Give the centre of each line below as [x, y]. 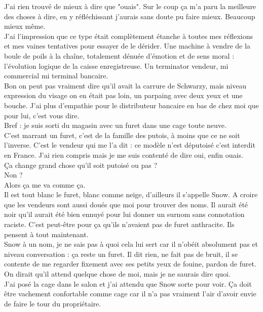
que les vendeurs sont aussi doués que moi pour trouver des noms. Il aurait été [126, 204]
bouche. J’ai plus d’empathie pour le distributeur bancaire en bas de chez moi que [131, 105]
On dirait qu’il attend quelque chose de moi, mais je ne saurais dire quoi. [117, 274]
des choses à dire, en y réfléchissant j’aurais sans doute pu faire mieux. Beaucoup [130, 16]
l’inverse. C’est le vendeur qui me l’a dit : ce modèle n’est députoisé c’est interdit [130, 145]
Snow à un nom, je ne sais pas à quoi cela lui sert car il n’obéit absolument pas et [131, 244]
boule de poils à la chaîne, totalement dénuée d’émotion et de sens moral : [119, 55]
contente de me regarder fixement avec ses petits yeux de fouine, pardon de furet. [130, 264]
